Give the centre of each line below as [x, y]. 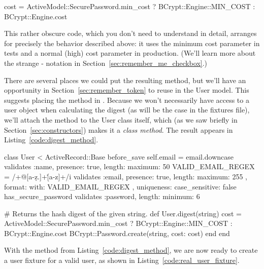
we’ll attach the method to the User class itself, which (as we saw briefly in [121, 119]
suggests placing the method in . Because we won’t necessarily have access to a [127, 100]
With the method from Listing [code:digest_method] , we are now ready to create [131, 250]
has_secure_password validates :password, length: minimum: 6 [102, 196]
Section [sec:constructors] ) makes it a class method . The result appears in [119, 129]
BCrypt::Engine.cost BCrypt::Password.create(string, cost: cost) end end [117, 233]
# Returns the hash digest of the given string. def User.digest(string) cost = [123, 213]
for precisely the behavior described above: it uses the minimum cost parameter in [132, 43]
